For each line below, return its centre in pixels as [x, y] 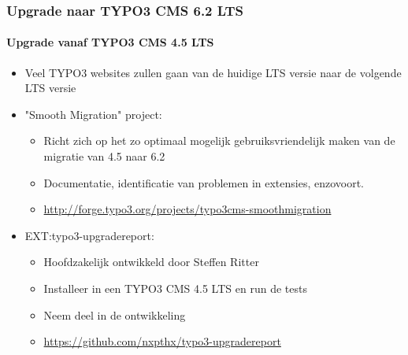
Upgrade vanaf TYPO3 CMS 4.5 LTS [110, 42]
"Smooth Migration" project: [93, 114]
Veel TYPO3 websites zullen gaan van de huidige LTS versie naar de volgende [213, 72]
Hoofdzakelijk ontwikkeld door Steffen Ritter [151, 262]
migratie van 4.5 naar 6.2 [104, 156]
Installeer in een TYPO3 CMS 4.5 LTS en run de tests [175, 288]
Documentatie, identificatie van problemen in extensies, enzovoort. [204, 182]
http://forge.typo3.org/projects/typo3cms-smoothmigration [187, 209]
